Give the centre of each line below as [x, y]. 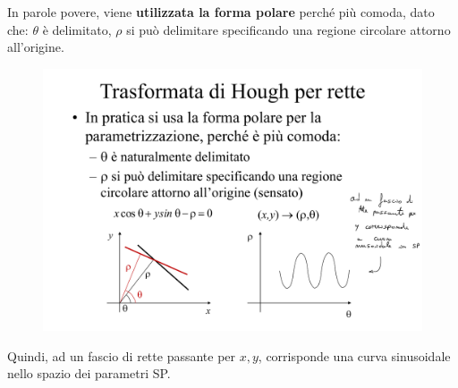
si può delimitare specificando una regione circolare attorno [288, 29]
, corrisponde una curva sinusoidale [354, 355]
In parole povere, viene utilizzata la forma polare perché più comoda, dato [221, 12]
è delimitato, [77, 29]
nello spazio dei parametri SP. [89, 373]
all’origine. [36, 47]
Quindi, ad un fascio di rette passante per [122, 355]
